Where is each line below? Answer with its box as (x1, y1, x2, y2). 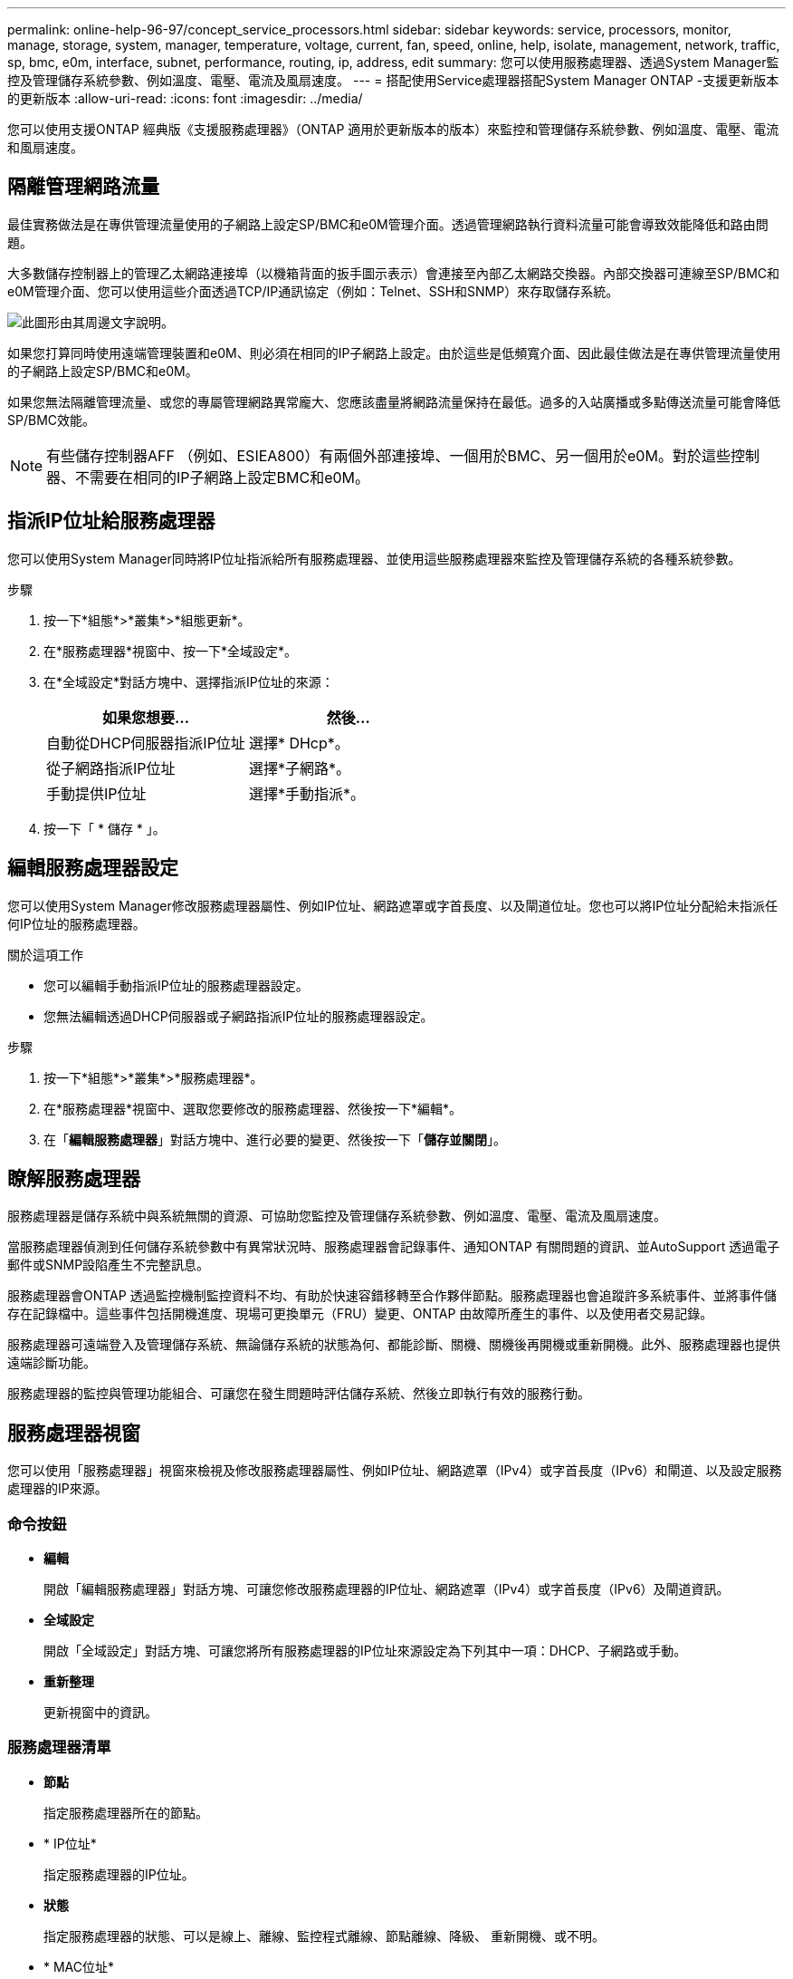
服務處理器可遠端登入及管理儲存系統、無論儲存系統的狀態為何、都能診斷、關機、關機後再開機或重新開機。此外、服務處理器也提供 (7, 1337, 780, 1353)
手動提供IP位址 (46, 784, 147, 803)
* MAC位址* (43, 1958, 115, 1974)
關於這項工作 (7, 946, 83, 962)
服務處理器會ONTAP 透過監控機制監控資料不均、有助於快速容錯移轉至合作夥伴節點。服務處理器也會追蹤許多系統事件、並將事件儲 (7, 1288, 777, 1304)
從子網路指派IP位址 (46, 758, 176, 777)
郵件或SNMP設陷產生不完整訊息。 (7, 1257, 210, 1273)
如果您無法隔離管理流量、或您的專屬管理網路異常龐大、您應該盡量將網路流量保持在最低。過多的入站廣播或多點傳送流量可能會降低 (7, 393, 780, 410)
